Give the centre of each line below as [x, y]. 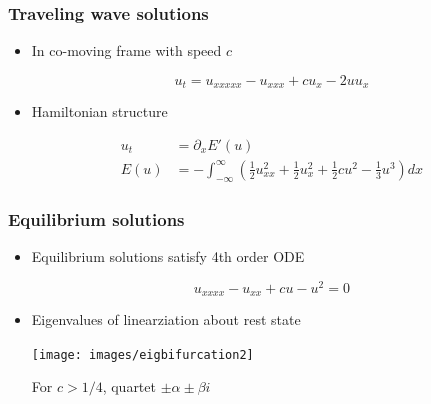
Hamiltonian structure [99, 111]
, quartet [129, 386]
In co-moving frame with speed [126, 50]
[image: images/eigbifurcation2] [142, 354]
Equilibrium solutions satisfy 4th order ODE [168, 255]
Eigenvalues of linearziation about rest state [166, 319]
